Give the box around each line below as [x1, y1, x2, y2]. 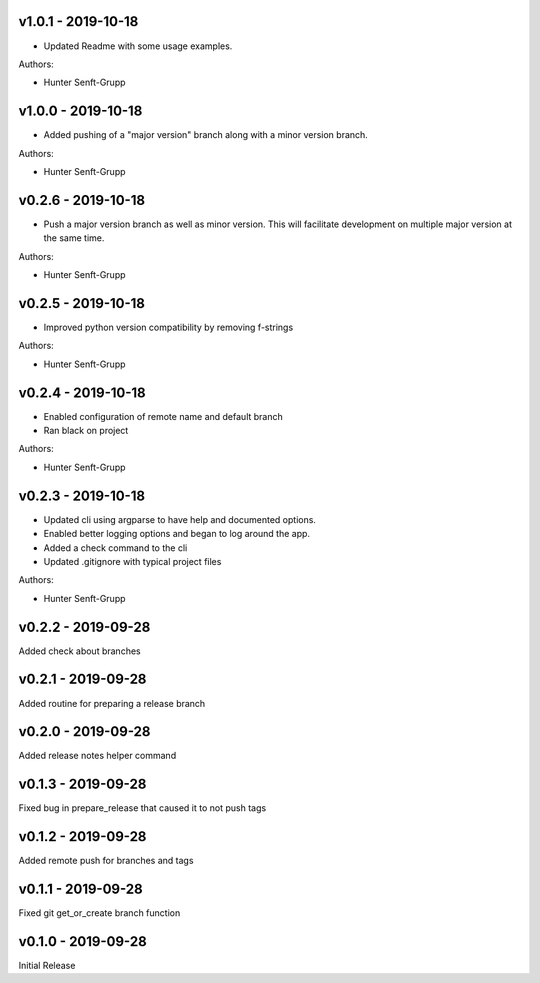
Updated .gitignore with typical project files [43, 555, 222, 567]
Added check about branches [18, 645, 141, 657]
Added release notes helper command [18, 750, 177, 762]
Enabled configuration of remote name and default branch [43, 410, 284, 422]
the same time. [43, 232, 105, 244]
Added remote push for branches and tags [18, 855, 194, 867]
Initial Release [18, 960, 76, 972]
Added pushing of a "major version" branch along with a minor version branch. [43, 129, 369, 141]
